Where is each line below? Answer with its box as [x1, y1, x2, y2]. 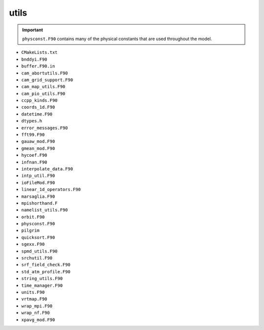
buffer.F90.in [21, 64, 55, 69]
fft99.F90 [21, 132, 45, 138]
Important [22, 27, 44, 33]
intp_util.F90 [21, 173, 55, 179]
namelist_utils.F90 [21, 207, 68, 213]
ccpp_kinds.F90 [21, 98, 58, 103]
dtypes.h [21, 118, 43, 124]
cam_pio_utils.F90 [21, 91, 66, 96]
